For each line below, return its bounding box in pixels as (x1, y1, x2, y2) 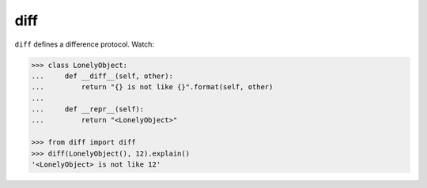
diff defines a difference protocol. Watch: (14, 39, 154, 49)
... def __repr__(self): (31, 105, 145, 114)
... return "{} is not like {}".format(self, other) (31, 83, 274, 92)
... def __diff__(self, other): (31, 71, 174, 81)
